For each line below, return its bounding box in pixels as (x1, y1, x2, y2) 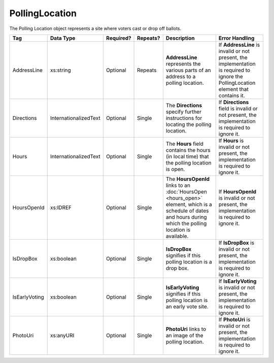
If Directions (218, 98, 249, 106)
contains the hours (165, 146, 211, 153)
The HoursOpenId (165, 175, 210, 182)
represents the (165, 60, 201, 67)
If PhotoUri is (218, 316, 251, 323)
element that (218, 85, 249, 92)
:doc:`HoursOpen (165, 188, 208, 195)
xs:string (50, 67, 71, 74)
